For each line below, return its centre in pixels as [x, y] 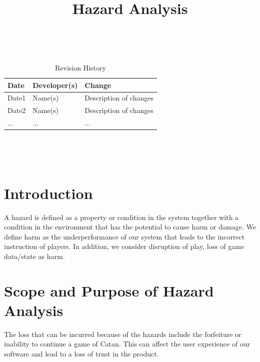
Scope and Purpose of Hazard [109, 290]
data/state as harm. [34, 256]
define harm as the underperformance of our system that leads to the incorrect [124, 236]
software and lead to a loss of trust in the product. [81, 353]
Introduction [48, 193]
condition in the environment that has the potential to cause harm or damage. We [130, 227]
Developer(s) [55, 85]
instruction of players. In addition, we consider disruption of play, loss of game [124, 246]
